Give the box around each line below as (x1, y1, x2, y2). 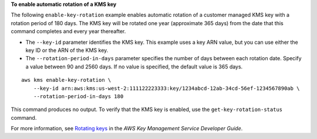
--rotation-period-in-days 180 (33, 93, 124, 99)
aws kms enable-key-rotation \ (21, 77, 112, 84)
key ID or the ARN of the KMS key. (25, 47, 109, 54)
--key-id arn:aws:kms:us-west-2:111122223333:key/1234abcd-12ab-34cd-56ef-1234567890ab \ (33, 85, 300, 92)
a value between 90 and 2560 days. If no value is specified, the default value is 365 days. (25, 63, 243, 70)
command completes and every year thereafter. (11, 28, 126, 35)
